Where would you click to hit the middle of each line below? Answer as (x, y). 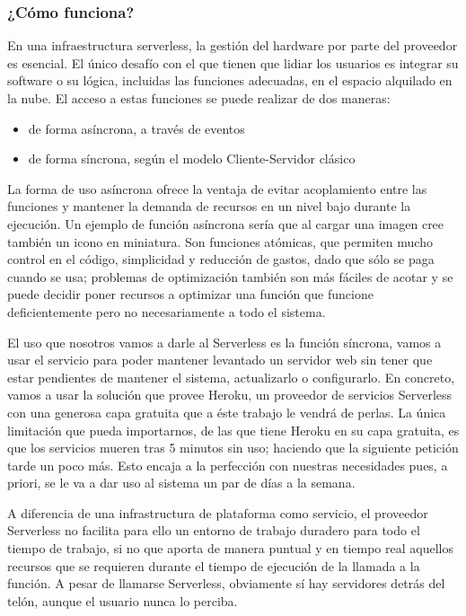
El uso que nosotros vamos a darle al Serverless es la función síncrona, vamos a (224, 342)
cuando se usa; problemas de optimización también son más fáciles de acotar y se (230, 276)
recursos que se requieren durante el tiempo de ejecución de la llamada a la (214, 565)
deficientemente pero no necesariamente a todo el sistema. (167, 311)
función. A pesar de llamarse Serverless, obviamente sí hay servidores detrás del (226, 583)
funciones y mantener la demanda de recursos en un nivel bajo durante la (209, 206)
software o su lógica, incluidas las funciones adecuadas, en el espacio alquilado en (230, 80)
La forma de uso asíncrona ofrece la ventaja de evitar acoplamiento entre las (217, 188)
